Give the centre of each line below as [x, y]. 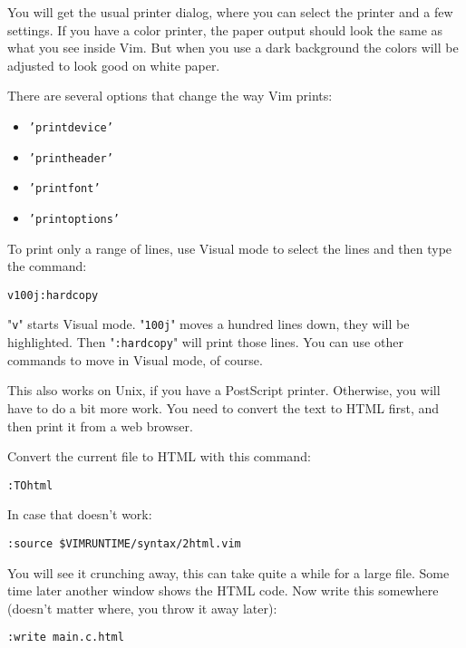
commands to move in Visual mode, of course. [135, 359]
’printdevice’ [71, 127]
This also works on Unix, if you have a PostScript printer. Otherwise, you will [224, 390]
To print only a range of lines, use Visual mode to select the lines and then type [230, 248]
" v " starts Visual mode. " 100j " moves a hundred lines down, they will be [209, 324]
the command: [47, 266]
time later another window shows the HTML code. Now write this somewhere [223, 590]
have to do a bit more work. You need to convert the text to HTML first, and [223, 407]
